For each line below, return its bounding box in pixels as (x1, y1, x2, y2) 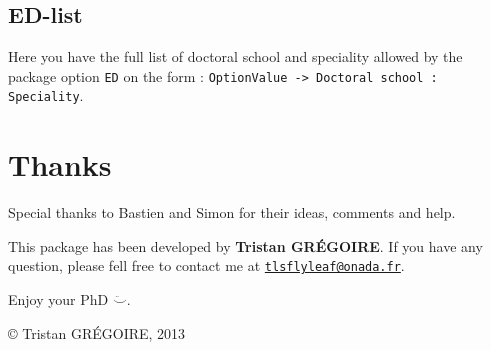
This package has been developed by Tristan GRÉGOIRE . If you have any (8, 235, 483, 256)
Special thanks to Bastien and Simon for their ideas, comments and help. (8, 202, 456, 223)
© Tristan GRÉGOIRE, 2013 (8, 322, 186, 343)
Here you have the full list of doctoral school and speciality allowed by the (8, 46, 463, 67)
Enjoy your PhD (8, 289, 109, 310)
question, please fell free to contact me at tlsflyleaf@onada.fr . (8, 255, 405, 276)
